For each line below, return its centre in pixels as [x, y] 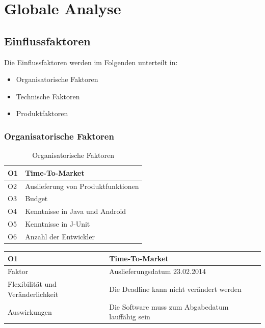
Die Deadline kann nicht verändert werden [175, 289]
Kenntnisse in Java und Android [76, 211]
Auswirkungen [30, 311]
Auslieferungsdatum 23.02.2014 [157, 271]
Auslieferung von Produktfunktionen [82, 186]
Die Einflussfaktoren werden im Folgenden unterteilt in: [91, 62]
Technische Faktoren [48, 96]
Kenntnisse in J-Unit [58, 224]
